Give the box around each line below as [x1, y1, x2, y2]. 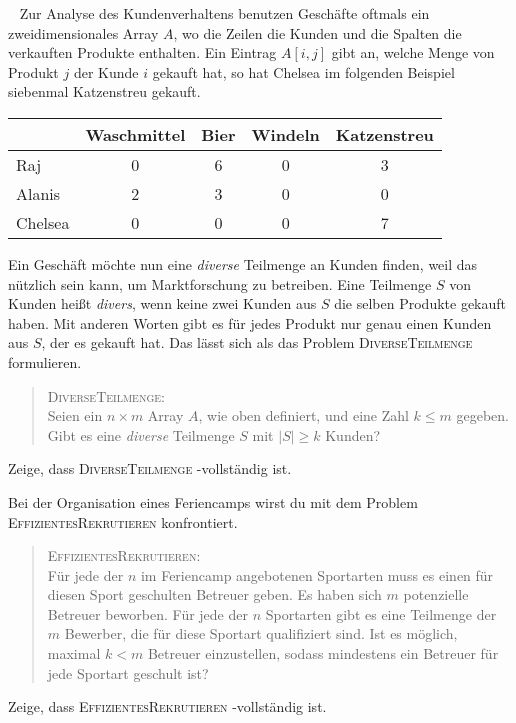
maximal [47, 643, 101, 664]
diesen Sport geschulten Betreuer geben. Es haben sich [47, 584, 382, 605]
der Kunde [73, 61, 139, 82]
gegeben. [456, 405, 510, 426]
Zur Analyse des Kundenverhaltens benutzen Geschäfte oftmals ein [19, 3, 430, 23]
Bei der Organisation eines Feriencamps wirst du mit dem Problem [8, 491, 418, 512]
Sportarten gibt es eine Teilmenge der [265, 603, 497, 624]
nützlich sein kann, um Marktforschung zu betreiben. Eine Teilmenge [8, 273, 432, 294]
